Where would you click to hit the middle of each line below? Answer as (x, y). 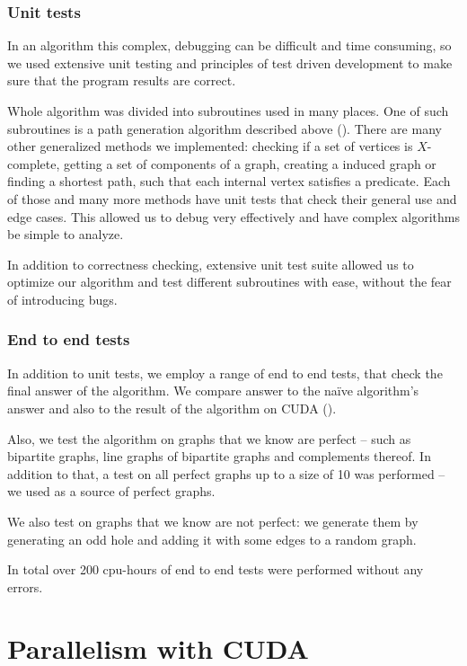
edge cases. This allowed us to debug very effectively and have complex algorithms (233, 216)
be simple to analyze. (66, 234)
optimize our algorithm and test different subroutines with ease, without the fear (229, 282)
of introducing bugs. (62, 299)
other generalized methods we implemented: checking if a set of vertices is (210, 146)
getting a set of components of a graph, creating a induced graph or (250, 163)
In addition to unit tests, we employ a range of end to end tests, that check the (225, 373)
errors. (25, 586)
